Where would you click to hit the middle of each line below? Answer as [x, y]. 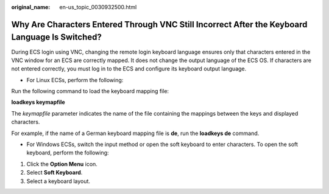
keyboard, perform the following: [68, 153]
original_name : [31, 7]
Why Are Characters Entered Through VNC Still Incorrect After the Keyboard [159, 24]
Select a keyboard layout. [58, 181]
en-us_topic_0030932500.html [98, 7]
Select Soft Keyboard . [55, 173]
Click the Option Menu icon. [62, 164]
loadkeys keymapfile [38, 102]
